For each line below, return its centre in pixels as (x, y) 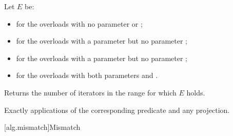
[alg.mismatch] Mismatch (42, 127)
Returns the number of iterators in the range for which (90, 92)
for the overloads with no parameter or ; (79, 23)
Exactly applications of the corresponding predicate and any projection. (117, 110)
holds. (196, 92)
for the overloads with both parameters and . (87, 75)
